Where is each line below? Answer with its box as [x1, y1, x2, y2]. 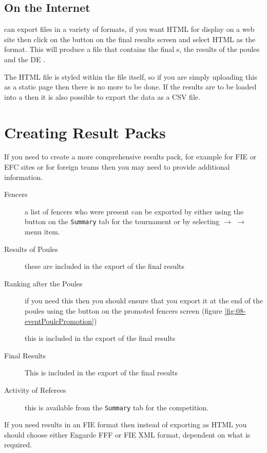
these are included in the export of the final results [25, 261, 185, 271]
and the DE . [4, 53, 46, 64]
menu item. [25, 226, 60, 237]
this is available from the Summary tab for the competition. [25, 402, 208, 412]
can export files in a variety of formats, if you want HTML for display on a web [4, 24, 255, 34]
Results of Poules [4, 243, 58, 254]
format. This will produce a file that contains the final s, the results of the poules [4, 44, 260, 55]
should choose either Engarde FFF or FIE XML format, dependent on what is [4, 429, 251, 440]
